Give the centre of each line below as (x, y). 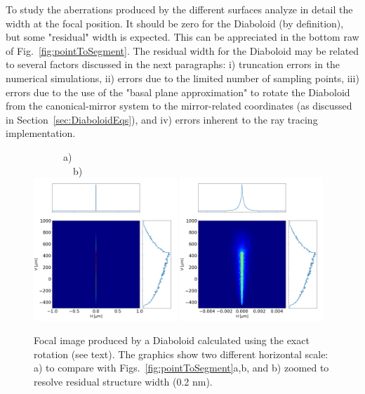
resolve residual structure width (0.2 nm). (123, 382)
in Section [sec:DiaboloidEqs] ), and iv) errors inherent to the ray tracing (162, 119)
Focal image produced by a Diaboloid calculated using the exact (172, 340)
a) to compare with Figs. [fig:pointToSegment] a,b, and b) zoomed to (181, 368)
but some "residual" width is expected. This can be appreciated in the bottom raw (182, 37)
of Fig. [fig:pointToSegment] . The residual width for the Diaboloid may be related (182, 50)
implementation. (41, 133)
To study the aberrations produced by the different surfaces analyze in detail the (179, 9)
